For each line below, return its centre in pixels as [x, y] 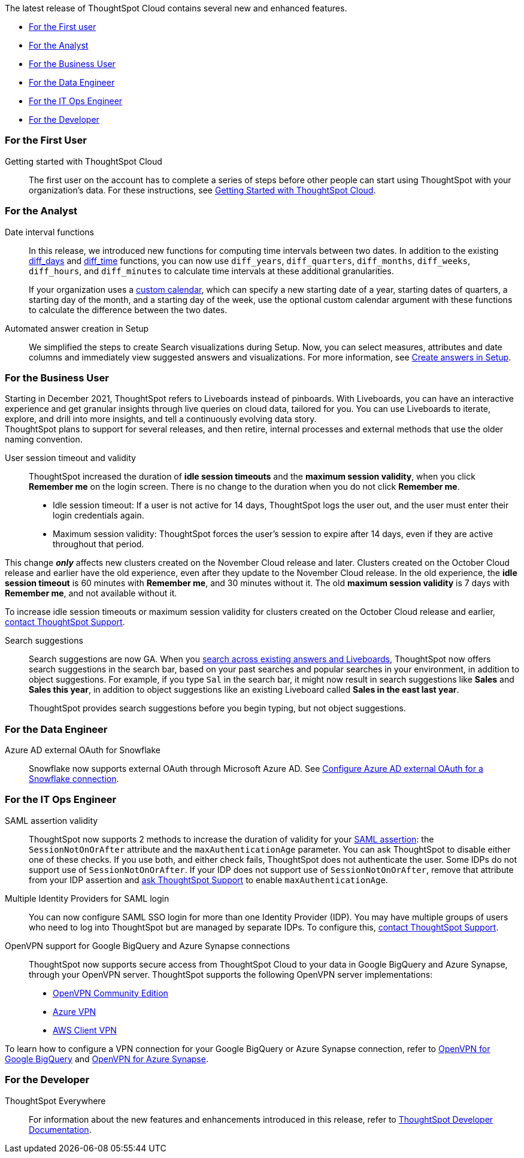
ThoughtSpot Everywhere [55, 1101]
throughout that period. [99, 544]
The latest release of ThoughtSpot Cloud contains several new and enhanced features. [176, 8]
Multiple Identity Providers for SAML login [87, 898]
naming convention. [44, 439]
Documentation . [60, 1129]
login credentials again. [99, 516]
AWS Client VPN [85, 1030]
